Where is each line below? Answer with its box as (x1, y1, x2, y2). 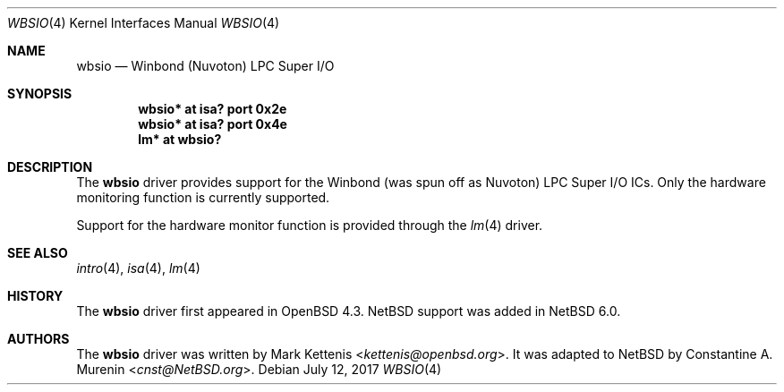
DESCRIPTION (7, 159, 93, 175)
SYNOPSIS (7, 86, 72, 101)
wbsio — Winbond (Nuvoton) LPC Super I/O (76, 58, 335, 73)
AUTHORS (7, 331, 70, 346)
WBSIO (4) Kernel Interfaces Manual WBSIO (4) (7, 15, 280, 30)
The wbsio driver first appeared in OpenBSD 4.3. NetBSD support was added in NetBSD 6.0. (76, 303, 621, 319)
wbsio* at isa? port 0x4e (138, 116, 287, 132)
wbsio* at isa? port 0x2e (138, 101, 287, 116)
